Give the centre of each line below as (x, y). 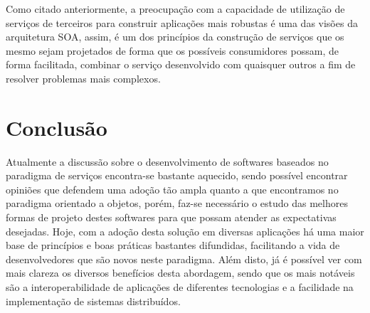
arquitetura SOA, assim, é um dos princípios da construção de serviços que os (175, 37)
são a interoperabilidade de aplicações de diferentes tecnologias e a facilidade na (180, 287)
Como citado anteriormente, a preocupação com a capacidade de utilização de (175, 9)
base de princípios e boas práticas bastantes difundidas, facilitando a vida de (173, 245)
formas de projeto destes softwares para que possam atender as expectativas (171, 217)
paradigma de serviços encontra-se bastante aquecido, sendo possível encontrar (177, 175)
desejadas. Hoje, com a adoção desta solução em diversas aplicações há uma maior (185, 231)
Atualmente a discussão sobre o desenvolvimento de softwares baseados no (167, 161)
